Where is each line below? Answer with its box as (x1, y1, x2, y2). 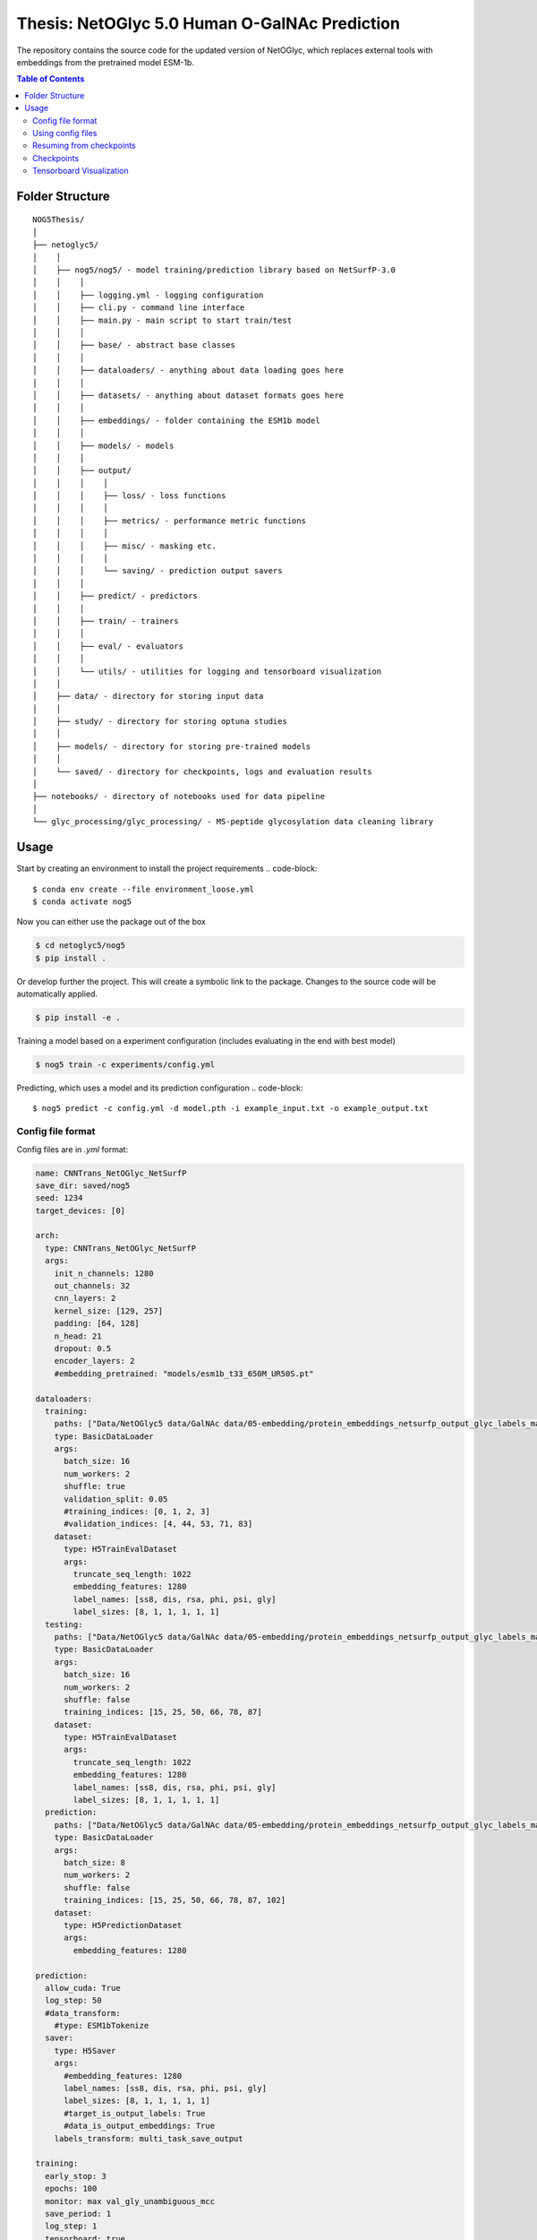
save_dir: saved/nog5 (35, 1180, 131, 1191)
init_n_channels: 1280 (54, 1268, 154, 1279)
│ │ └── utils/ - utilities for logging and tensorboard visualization (32, 666, 382, 676)
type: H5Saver (54, 2046, 116, 2055)
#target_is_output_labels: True (64, 2108, 206, 2118)
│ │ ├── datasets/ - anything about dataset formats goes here (32, 390, 345, 401)
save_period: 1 (45, 2209, 112, 2218)
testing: (45, 1619, 83, 1630)
